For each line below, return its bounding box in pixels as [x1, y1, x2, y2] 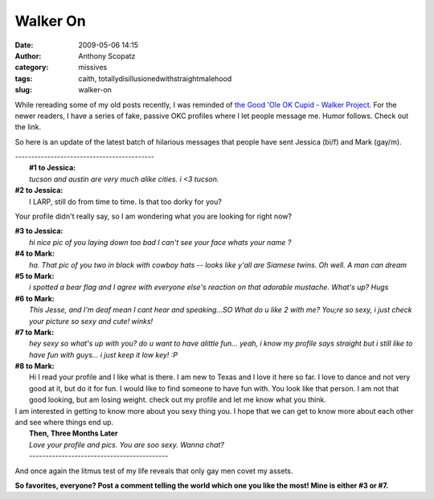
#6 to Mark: [14, 293, 55, 303]
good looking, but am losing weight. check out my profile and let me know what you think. [29, 395, 327, 405]
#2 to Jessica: [14, 186, 63, 195]
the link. [14, 122, 42, 132]
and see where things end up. [14, 418, 114, 427]
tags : [14, 73, 33, 84]
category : [14, 63, 49, 72]
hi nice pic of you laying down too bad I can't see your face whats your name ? [29, 237, 292, 247]
